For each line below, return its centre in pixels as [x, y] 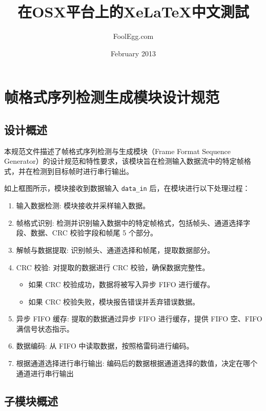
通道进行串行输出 [45, 373]
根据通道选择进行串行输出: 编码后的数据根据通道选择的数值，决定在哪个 [137, 363]
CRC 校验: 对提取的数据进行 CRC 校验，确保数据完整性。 [113, 267]
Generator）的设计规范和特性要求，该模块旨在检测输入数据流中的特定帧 [124, 161]
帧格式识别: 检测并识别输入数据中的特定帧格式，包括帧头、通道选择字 [133, 222]
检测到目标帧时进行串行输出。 [83, 171]
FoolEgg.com [133, 36]
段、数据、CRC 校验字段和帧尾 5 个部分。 [87, 233]
